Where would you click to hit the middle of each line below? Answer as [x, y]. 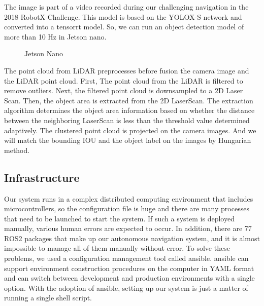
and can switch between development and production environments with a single [129, 278]
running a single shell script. [48, 298]
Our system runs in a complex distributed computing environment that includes [129, 198]
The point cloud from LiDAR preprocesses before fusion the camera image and [127, 70]
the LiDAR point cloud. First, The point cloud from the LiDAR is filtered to [124, 80]
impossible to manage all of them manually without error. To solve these [117, 248]
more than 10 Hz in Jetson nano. [55, 36]
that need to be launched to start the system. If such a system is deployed [119, 218]
